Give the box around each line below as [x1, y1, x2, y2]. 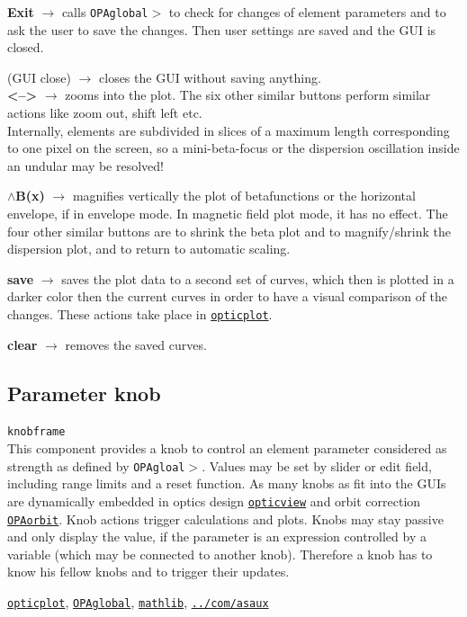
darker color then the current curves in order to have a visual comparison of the [7, 287, 448, 306]
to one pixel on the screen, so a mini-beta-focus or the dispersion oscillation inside [7, 139, 460, 157]
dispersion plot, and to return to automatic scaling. [7, 239, 291, 258]
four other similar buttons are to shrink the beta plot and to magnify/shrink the [7, 221, 451, 240]
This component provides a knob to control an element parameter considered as [7, 439, 447, 458]
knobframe [7, 425, 66, 439]
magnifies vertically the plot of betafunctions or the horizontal [72, 186, 416, 205]
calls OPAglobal [61, 3, 148, 21]
